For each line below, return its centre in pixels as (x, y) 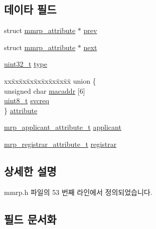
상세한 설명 (30, 171)
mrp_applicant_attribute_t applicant (63, 127)
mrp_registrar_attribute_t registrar (60, 144)
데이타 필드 (30, 9)
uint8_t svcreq (27, 100)
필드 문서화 (30, 219)
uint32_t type (26, 64)
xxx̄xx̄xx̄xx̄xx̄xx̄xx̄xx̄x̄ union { (50, 80)
